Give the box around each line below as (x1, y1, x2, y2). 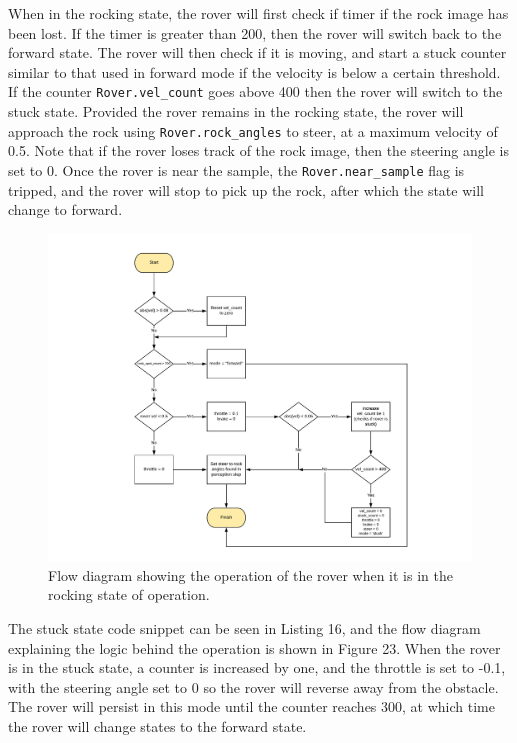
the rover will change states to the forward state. (8, 715, 307, 736)
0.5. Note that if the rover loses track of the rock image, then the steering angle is (8, 140, 509, 161)
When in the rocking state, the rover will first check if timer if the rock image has (8, 3, 509, 23)
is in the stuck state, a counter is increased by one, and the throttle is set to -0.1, (8, 657, 506, 678)
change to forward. (8, 199, 123, 220)
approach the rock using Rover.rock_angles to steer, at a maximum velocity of (8, 120, 498, 141)
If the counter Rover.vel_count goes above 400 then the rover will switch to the (8, 81, 503, 102)
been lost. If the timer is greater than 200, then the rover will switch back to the (8, 22, 502, 43)
